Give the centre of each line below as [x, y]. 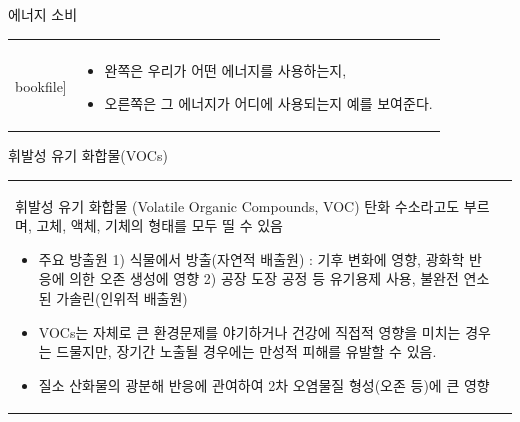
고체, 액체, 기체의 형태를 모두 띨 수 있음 [159, 225]
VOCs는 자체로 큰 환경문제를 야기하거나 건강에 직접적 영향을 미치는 [249, 331]
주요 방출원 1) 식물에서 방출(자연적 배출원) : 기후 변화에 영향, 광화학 [251, 258]
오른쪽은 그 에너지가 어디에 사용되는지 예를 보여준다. [268, 103]
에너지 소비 [43, 14]
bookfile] [41, 86]
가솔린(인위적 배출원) [122, 298]
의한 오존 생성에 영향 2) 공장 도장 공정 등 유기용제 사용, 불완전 [264, 278]
